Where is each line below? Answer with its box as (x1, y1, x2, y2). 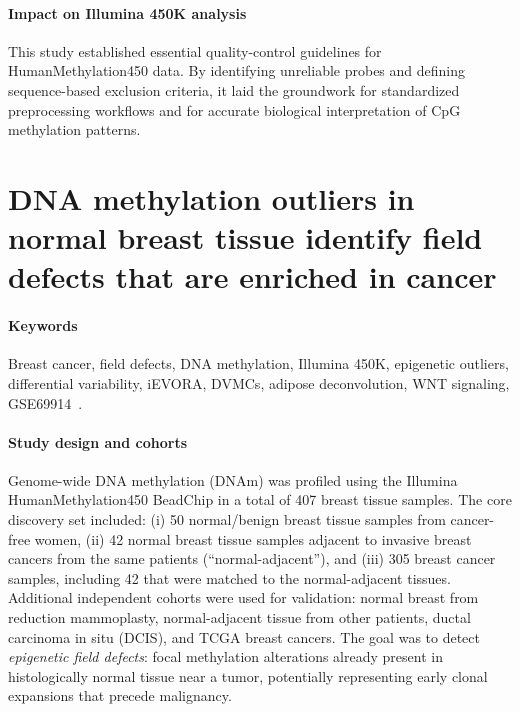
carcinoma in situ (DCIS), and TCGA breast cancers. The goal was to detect (8, 626, 480, 647)
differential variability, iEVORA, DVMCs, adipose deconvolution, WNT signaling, (8, 372, 510, 393)
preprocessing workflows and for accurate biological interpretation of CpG (8, 99, 461, 120)
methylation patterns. (8, 119, 141, 140)
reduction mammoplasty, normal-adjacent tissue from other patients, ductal (8, 607, 471, 628)
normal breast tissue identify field (8, 217, 483, 258)
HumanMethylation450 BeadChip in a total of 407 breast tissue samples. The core (8, 489, 512, 510)
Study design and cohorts (8, 431, 187, 452)
